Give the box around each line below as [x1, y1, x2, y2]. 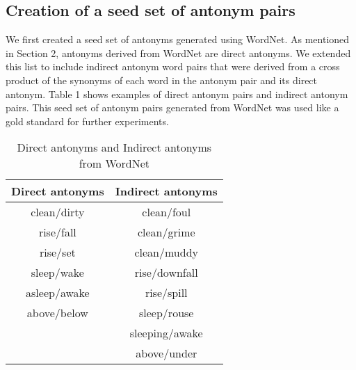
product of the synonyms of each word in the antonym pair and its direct [6, 72, 318, 87]
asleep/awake [26, 284, 90, 301]
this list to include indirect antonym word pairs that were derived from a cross [6, 59, 340, 74]
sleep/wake [31, 264, 84, 281]
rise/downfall [134, 264, 198, 281]
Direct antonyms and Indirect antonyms [17, 139, 212, 156]
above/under [136, 345, 197, 362]
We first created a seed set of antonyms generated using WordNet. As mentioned [6, 32, 350, 47]
